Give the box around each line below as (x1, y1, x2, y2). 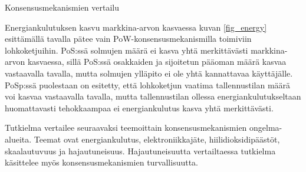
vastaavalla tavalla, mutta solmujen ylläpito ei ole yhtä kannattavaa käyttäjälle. (5, 67, 293, 79)
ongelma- (249, 121, 282, 134)
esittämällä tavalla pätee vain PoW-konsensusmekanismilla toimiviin (5, 32, 252, 45)
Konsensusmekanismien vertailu (5, 1, 120, 13)
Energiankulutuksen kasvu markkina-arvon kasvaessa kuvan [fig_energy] (5, 21, 267, 33)
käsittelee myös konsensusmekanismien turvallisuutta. (5, 156, 199, 168)
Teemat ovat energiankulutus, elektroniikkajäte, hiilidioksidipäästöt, (34, 133, 280, 145)
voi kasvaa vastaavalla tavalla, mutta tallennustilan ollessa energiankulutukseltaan (5, 90, 301, 102)
